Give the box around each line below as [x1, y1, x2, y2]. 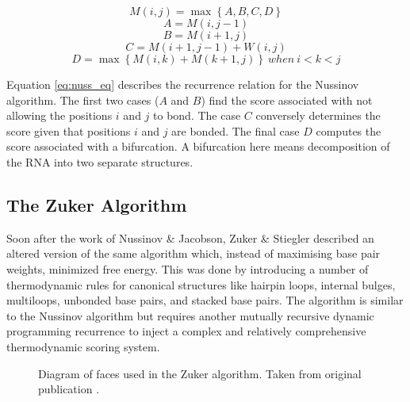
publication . [38, 381, 100, 397]
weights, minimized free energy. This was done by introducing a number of [6, 260, 369, 277]
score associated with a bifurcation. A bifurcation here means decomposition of [6, 138, 390, 155]
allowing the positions [6, 107, 113, 124]
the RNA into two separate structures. [6, 153, 194, 170]
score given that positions [6, 122, 131, 139]
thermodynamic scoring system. [6, 338, 160, 354]
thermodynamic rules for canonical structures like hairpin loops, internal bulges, [6, 276, 396, 293]
